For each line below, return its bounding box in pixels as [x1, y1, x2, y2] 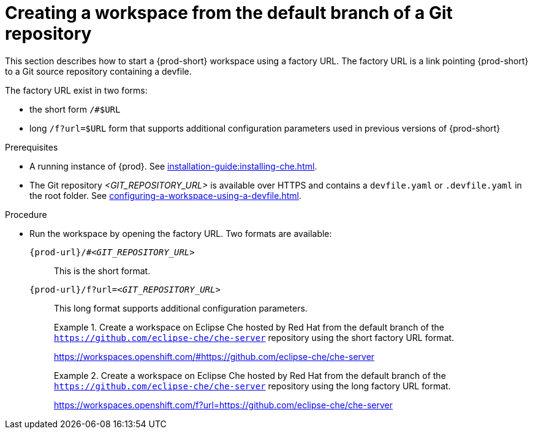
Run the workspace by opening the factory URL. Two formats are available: [29, 228, 332, 239]
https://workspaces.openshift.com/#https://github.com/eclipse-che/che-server [54, 351, 375, 362]
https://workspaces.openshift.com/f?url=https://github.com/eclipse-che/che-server [54, 399, 393, 410]
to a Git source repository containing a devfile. [5, 65, 192, 77]
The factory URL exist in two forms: [5, 84, 148, 95]
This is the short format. [54, 265, 151, 276]
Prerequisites [5, 141, 58, 152]
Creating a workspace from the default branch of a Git [5, 2, 453, 23]
